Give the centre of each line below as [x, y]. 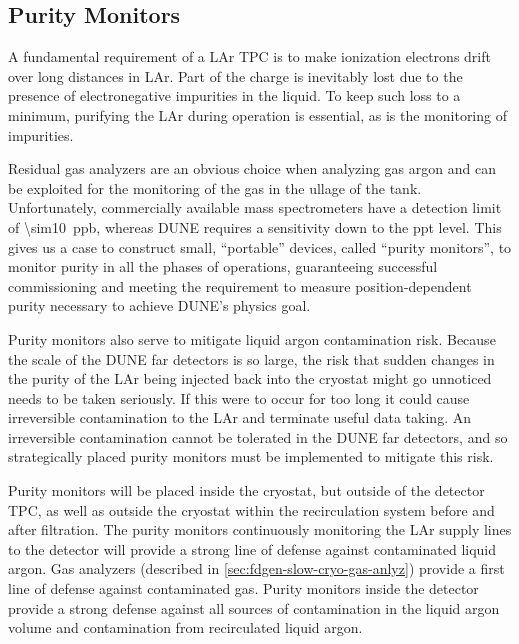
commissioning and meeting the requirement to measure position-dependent [240, 285]
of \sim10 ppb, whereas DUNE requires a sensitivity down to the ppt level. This [255, 226]
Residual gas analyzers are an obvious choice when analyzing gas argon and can [252, 168]
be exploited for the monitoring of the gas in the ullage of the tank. [215, 187]
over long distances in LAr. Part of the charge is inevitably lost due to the [235, 75]
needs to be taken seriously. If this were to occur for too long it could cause [239, 397]
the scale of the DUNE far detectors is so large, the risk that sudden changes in [251, 358]
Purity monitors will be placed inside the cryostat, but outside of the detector [246, 490]
